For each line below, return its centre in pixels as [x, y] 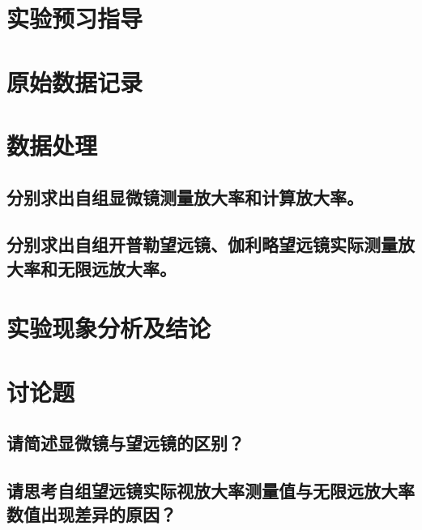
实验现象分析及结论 [109, 328]
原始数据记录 [75, 81]
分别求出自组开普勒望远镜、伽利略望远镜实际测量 [202, 244]
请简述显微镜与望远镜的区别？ [126, 443]
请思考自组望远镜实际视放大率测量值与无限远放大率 [211, 490]
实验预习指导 [75, 18]
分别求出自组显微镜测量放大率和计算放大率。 [185, 197]
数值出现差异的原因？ [92, 514]
